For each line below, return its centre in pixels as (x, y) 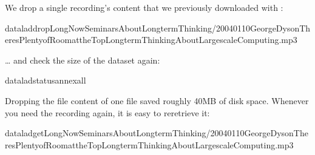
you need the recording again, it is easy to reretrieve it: (107, 112)
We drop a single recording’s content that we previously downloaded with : (144, 7)
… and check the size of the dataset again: (83, 60)
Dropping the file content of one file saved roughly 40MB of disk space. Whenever (157, 100)
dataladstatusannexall (46, 80)
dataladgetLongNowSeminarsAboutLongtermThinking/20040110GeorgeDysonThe (157, 133)
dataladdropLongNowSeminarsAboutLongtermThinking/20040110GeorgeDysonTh (158, 28)
